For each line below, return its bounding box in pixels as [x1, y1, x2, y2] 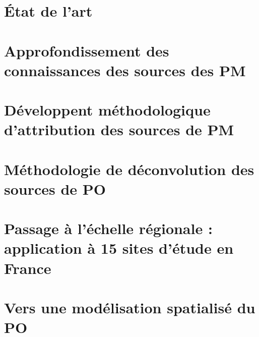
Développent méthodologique [4, 99, 211, 120]
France [4, 257, 51, 278]
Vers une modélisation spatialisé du [4, 297, 255, 317]
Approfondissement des [4, 40, 169, 61]
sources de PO [4, 178, 106, 199]
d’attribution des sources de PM [4, 119, 234, 140]
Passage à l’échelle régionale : [4, 218, 213, 239]
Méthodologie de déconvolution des [4, 158, 254, 179]
